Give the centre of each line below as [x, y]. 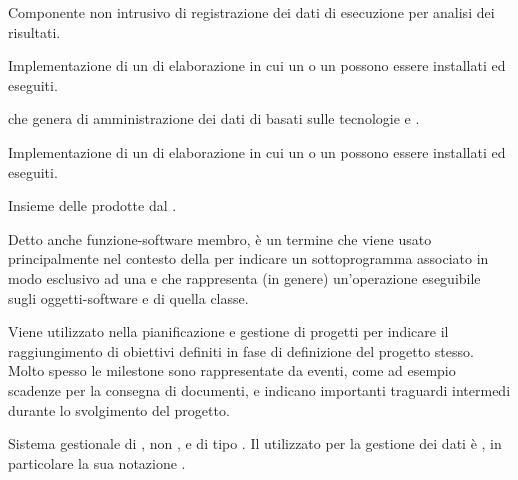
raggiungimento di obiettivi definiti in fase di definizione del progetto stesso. [241, 350]
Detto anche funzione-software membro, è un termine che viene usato [220, 238]
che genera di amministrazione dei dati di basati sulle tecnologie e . [214, 118]
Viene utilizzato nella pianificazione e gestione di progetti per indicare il [228, 331]
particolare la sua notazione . [97, 462]
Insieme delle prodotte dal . [92, 205]
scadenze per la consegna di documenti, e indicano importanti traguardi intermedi [259, 389]
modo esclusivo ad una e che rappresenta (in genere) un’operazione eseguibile [244, 277]
